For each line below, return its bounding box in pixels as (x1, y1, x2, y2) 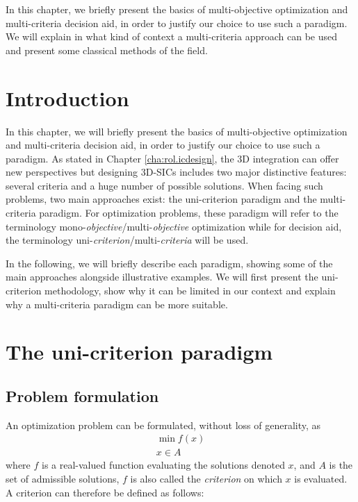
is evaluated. (294, 471, 348, 486)
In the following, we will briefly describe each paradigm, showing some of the (6, 256, 333, 270)
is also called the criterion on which (130, 471, 282, 486)
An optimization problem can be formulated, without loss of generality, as (6, 417, 321, 432)
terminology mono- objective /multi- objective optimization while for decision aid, (6, 219, 342, 233)
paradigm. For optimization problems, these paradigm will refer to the (39, 206, 339, 220)
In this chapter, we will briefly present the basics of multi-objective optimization (6, 124, 348, 138)
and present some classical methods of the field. (6, 42, 208, 57)
